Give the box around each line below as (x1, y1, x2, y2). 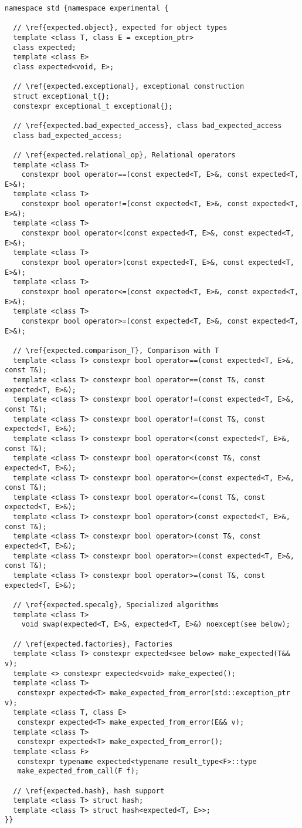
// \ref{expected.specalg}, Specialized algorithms (13, 601, 219, 610)
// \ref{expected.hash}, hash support (13, 786, 165, 795)
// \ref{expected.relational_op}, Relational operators (13, 150, 236, 159)
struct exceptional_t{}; (13, 92, 110, 100)
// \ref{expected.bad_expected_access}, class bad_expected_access (13, 121, 282, 130)
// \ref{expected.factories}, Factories (13, 639, 173, 648)
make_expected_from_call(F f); (17, 767, 140, 776)
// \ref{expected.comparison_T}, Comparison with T (13, 346, 219, 355)
